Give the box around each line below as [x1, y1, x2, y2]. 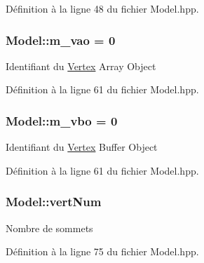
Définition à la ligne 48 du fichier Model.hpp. [6, 1, 199, 15]
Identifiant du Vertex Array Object [6, 58, 156, 73]
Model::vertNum [6, 193, 102, 210]
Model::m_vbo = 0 [6, 112, 118, 129]
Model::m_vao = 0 [6, 31, 116, 48]
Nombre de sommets [6, 220, 93, 235]
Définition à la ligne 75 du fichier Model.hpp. [6, 244, 199, 259]
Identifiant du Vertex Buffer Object [6, 140, 158, 154]
